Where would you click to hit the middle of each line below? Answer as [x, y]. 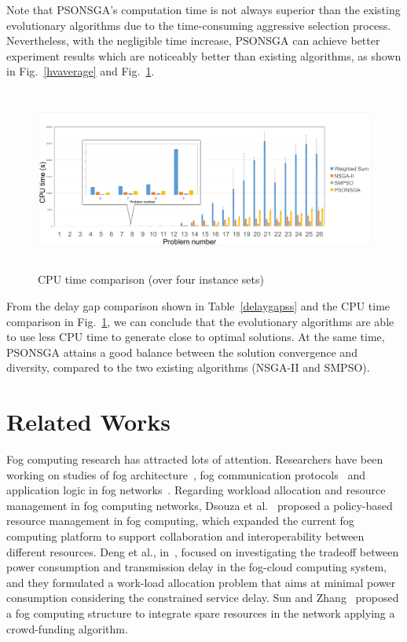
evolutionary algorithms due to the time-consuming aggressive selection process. [199, 25]
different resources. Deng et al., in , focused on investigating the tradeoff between [203, 551]
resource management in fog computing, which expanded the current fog [180, 521]
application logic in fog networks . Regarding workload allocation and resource [196, 490]
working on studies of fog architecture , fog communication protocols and [186, 474]
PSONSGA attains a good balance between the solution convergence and [182, 352]
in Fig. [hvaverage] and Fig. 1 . [81, 71]
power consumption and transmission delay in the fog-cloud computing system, [196, 567]
